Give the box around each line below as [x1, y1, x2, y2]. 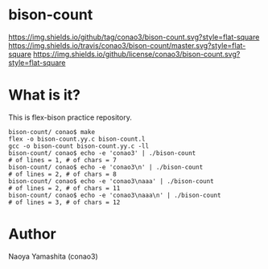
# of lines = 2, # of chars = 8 [8, 170, 117, 178]
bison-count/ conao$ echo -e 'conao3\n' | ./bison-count [8, 163, 204, 171]
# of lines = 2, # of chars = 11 [8, 184, 121, 192]
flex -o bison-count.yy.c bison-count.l [8, 135, 146, 143]
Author [8, 225, 56, 243]
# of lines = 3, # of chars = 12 [8, 198, 121, 206]
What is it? [8, 86, 81, 104]
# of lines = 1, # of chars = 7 [8, 156, 117, 164]
